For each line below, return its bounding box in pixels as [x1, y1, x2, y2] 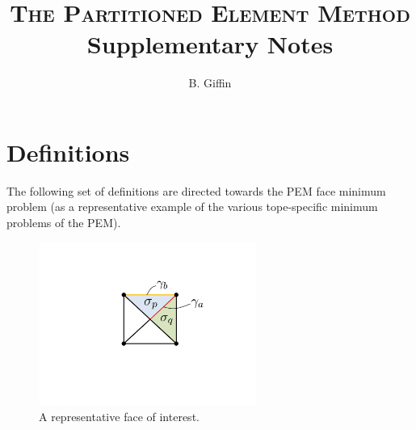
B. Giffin [188, 74, 232, 91]
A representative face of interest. [39, 407, 200, 424]
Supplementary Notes [86, 27, 334, 61]
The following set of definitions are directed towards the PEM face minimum [6, 182, 386, 199]
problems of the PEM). [6, 214, 121, 231]
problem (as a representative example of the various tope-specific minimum [6, 198, 378, 215]
